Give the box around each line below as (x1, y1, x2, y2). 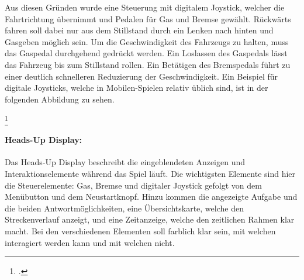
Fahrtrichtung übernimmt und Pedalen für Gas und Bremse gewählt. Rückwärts (5, 12, 291, 25)
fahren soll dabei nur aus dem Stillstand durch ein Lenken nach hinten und (5, 24, 274, 36)
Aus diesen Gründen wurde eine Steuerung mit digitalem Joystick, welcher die (5, 1, 285, 13)
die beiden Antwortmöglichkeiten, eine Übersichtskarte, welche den (5, 202, 244, 214)
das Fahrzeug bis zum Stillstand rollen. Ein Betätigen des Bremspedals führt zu (5, 58, 291, 70)
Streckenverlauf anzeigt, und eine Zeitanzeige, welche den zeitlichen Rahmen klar (5, 213, 295, 226)
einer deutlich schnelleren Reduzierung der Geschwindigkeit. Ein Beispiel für (5, 70, 278, 82)
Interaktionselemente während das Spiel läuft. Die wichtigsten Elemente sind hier (5, 168, 296, 180)
